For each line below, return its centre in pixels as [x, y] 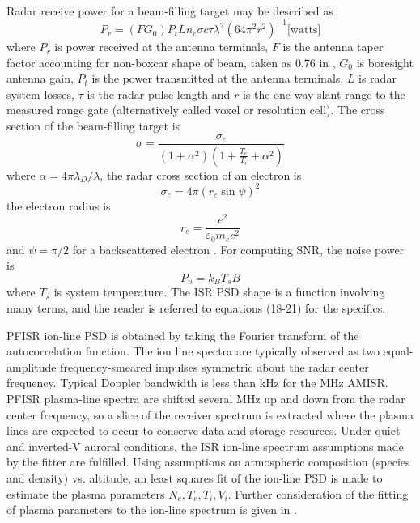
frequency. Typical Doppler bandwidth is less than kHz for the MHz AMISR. [197, 383]
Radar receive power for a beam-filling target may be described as [170, 11]
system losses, [40, 94]
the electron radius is [59, 205]
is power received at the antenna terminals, [161, 47]
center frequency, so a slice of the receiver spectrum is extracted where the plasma [210, 414]
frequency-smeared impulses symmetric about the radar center [214, 366]
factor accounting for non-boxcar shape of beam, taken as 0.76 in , [171, 62]
